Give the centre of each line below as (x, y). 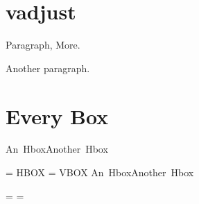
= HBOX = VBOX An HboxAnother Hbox (100, 172)
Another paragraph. (48, 68)
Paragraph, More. (43, 45)
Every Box (57, 116)
